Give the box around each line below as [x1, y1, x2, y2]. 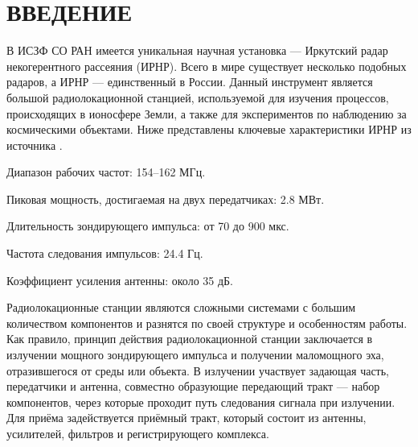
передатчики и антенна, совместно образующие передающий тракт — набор [6, 378, 380, 395]
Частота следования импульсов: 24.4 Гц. [6, 245, 203, 262]
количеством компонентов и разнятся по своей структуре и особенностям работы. [6, 314, 408, 331]
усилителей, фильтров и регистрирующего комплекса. [6, 425, 269, 441]
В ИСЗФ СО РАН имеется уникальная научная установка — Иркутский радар [6, 42, 388, 59]
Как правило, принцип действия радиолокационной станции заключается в [6, 330, 373, 347]
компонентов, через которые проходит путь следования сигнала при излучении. [6, 393, 395, 410]
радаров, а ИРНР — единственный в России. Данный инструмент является [6, 73, 373, 90]
